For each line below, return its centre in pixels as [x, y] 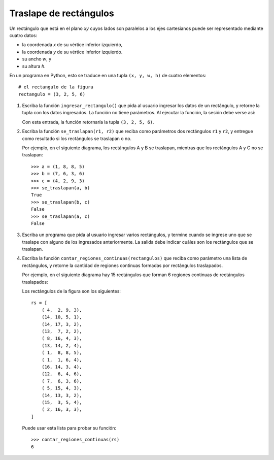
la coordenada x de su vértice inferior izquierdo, [72, 45]
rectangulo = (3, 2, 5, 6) [52, 94]
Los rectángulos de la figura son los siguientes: [72, 291]
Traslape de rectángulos [62, 13]
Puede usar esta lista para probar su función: [69, 428]
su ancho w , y [37, 59]
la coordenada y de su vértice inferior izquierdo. [72, 52]
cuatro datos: [23, 35]
